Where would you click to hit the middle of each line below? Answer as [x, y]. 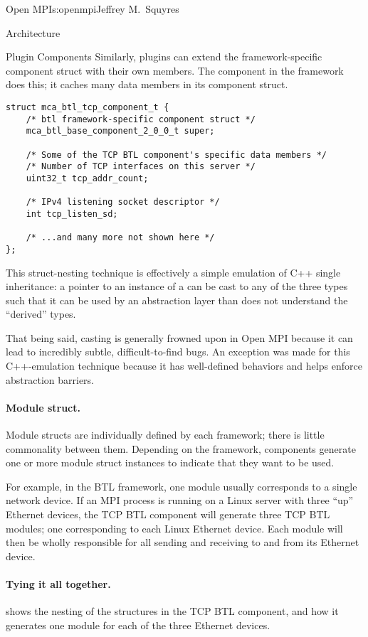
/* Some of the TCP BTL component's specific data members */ [177, 155]
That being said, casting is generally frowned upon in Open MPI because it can [179, 337]
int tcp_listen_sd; [72, 214]
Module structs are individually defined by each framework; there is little [165, 435]
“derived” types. [41, 314]
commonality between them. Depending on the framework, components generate [181, 448]
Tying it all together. [58, 583]
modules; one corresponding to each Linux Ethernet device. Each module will [174, 528]
